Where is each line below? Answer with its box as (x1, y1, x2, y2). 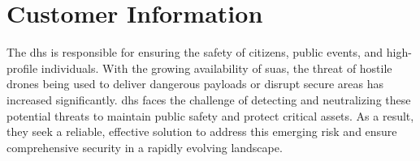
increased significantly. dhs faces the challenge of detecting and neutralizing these (6, 91, 411, 108)
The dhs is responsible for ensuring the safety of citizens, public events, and (6, 44, 383, 61)
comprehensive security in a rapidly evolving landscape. (6, 138, 283, 155)
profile (6, 59, 38, 76)
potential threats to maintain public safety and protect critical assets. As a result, (6, 107, 414, 124)
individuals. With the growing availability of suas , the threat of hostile (41, 59, 392, 76)
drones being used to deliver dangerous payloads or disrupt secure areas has (6, 75, 384, 92)
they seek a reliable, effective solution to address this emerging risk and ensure (6, 123, 397, 140)
